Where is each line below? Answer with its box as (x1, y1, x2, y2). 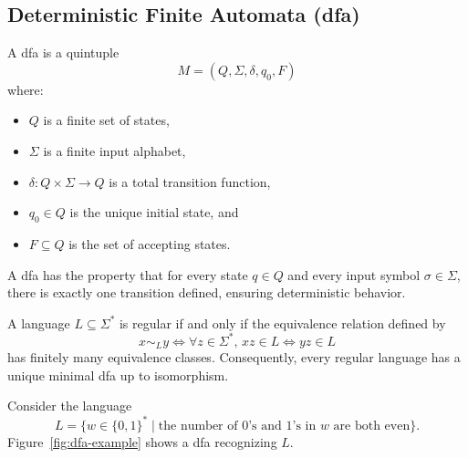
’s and (248, 419, 282, 432)
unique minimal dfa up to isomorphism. (7, 365, 229, 384)
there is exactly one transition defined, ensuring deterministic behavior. (7, 283, 406, 302)
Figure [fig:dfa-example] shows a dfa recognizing (7, 432, 277, 451)
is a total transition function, (109, 172, 271, 191)
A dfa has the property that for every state (7, 265, 248, 284)
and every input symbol (287, 265, 421, 284)
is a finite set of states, (43, 110, 170, 130)
